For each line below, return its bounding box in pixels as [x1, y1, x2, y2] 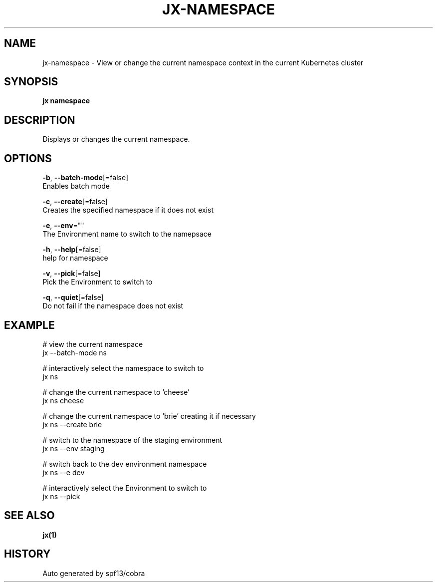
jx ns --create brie [42, 420, 102, 429]
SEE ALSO [4, 509, 55, 522]
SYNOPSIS [4, 75, 58, 88]
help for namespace [42, 254, 108, 263]
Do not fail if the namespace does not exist [42, 301, 184, 310]
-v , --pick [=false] [42, 269, 101, 278]
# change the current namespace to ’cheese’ [42, 387, 190, 396]
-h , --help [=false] [42, 245, 101, 254]
